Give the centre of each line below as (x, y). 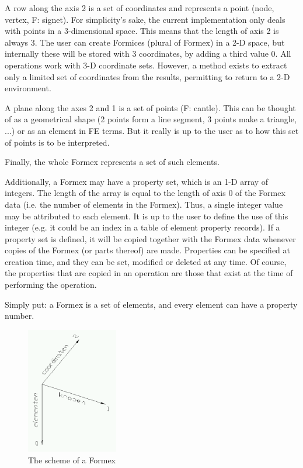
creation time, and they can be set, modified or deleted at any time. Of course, (146, 261)
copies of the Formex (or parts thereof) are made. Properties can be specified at (148, 250)
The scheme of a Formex (72, 460)
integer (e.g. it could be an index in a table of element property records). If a (142, 227)
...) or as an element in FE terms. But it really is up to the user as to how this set (152, 130)
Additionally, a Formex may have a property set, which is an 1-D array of (137, 181)
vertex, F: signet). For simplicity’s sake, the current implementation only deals (145, 19)
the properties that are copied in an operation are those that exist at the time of (149, 273)
